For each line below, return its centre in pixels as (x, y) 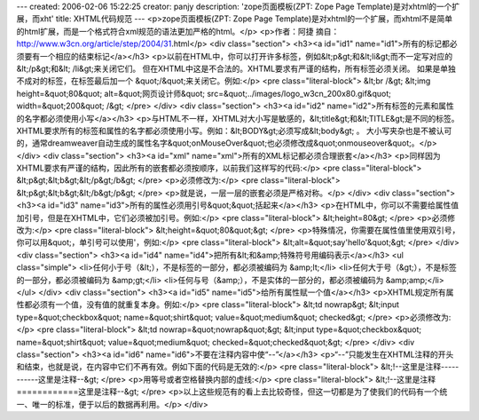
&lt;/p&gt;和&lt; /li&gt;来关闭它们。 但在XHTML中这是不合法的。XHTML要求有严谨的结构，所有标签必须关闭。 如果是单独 (236, 68)
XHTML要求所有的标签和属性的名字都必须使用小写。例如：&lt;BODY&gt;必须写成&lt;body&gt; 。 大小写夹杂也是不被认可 (234, 131)
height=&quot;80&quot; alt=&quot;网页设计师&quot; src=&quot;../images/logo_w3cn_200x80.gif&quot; (204, 93)
